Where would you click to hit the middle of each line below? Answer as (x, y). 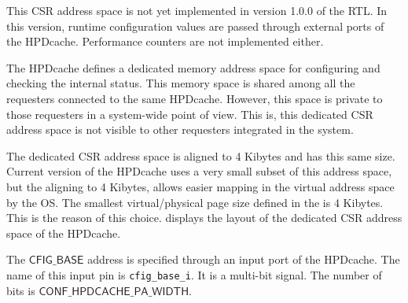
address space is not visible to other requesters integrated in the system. (180, 129)
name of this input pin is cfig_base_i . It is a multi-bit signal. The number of (194, 274)
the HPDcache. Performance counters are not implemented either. (165, 41)
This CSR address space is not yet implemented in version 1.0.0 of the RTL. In (197, 10)
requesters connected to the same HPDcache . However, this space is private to (195, 98)
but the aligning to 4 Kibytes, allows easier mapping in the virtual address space (200, 186)
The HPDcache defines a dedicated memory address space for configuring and (193, 67)
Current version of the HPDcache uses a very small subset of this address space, (199, 171)
